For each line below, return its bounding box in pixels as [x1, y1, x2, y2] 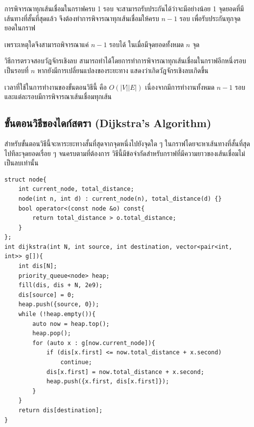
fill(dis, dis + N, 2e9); [18, 282, 103, 289]
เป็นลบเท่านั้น [4, 158, 39, 168]
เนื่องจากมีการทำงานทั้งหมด [145, 81, 215, 92]
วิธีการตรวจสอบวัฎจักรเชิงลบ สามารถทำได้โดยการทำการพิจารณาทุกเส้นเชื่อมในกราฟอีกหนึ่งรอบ [4, 55, 246, 66]
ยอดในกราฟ [4, 23, 35, 33]
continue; [60, 359, 92, 366]
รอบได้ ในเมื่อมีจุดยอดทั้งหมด [109, 39, 184, 49]
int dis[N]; [18, 263, 57, 270]
